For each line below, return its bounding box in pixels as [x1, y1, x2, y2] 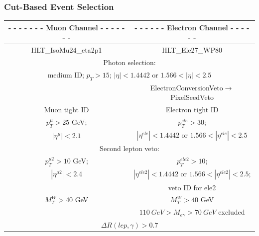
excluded [218, 207, 245, 217]
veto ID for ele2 [168, 182, 216, 192]
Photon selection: [103, 57, 156, 67]
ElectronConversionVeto [150, 82, 223, 92]
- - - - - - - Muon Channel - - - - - [8, 22, 125, 32]
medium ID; [47, 69, 84, 79]
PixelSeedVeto [170, 92, 214, 102]
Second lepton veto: [100, 143, 159, 154]
